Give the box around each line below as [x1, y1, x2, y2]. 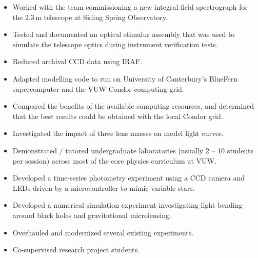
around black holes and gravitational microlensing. [12, 209, 171, 220]
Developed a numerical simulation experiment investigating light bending [12, 200, 243, 210]
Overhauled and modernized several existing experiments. [12, 227, 194, 237]
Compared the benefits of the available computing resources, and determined [12, 101, 254, 111]
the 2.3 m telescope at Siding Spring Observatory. [12, 11, 168, 22]
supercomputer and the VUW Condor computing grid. [12, 83, 184, 94]
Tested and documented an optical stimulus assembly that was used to [12, 29, 235, 39]
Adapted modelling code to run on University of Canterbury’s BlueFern [12, 73, 238, 84]
